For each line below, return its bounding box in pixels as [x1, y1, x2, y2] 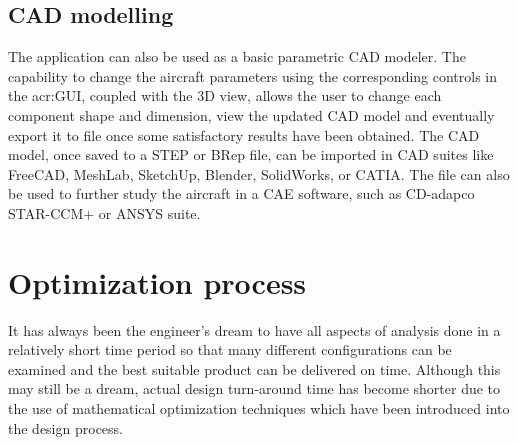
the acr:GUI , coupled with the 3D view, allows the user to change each [8, 85, 442, 106]
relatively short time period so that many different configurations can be [8, 339, 452, 360]
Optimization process [8, 261, 307, 302]
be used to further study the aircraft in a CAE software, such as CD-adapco [8, 183, 475, 204]
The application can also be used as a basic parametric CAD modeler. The [8, 46, 466, 67]
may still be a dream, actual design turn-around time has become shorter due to [8, 378, 501, 399]
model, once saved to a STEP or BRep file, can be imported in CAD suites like [8, 144, 494, 165]
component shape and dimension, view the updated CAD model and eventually [8, 104, 495, 125]
